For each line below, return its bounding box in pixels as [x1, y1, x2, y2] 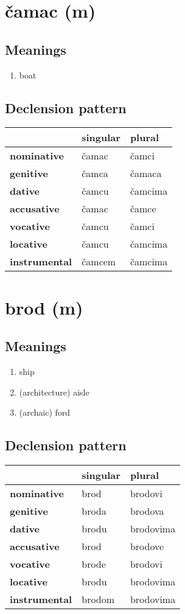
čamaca [130, 166, 162, 181]
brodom [82, 591, 115, 606]
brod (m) [5, 295, 83, 319]
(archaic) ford [19, 406, 71, 419]
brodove [130, 539, 164, 553]
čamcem [82, 254, 116, 269]
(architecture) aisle [19, 385, 89, 398]
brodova [130, 503, 164, 518]
